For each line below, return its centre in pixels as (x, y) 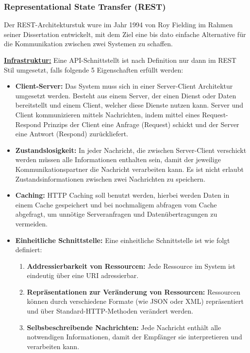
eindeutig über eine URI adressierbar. (83, 275)
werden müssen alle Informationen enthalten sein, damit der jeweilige (118, 159)
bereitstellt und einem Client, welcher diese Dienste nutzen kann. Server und (129, 105)
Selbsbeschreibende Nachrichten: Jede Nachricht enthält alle (124, 327)
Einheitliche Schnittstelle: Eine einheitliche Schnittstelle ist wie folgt (123, 240)
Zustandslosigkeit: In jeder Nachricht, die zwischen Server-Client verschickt (131, 150)
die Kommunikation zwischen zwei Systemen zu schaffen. (88, 44)
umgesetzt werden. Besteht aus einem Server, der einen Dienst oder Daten (126, 95)
